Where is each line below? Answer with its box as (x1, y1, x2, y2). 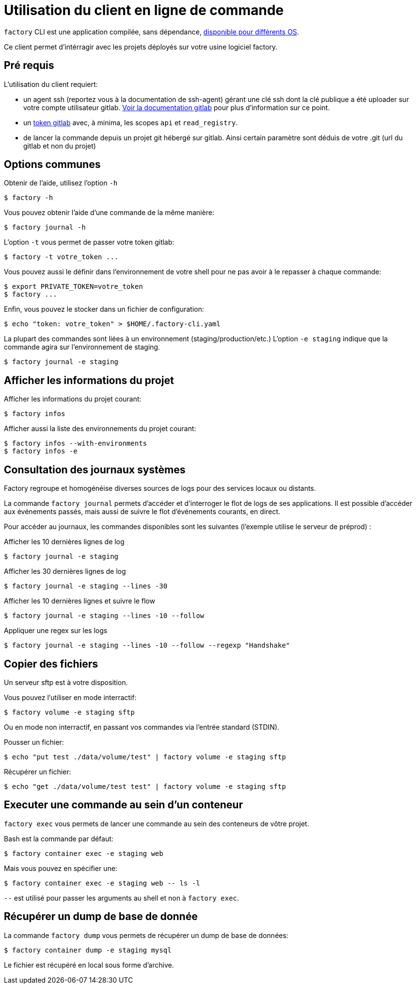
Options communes (4, 158, 101, 171)
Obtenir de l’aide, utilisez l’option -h (4, 179, 118, 187)
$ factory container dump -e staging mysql (4, 946, 172, 954)
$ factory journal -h (4, 223, 86, 232)
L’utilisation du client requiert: (4, 80, 98, 88)
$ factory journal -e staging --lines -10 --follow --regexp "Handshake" (4, 641, 290, 650)
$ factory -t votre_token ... (4, 253, 119, 261)
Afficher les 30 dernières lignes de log (4, 567, 126, 576)
